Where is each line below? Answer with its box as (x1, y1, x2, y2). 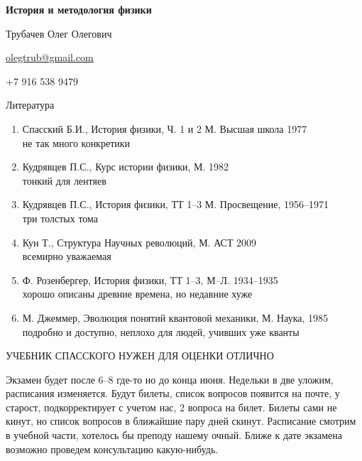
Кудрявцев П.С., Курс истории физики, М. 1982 (22, 159, 229, 174)
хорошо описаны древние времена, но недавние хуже (22, 286, 253, 301)
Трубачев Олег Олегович (6, 26, 112, 40)
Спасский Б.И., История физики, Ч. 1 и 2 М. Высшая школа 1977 (22, 121, 307, 136)
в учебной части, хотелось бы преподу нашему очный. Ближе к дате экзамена (6, 428, 343, 443)
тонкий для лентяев (22, 173, 106, 188)
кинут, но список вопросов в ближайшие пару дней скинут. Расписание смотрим (6, 413, 356, 428)
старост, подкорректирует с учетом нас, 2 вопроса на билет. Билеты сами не (6, 399, 337, 414)
